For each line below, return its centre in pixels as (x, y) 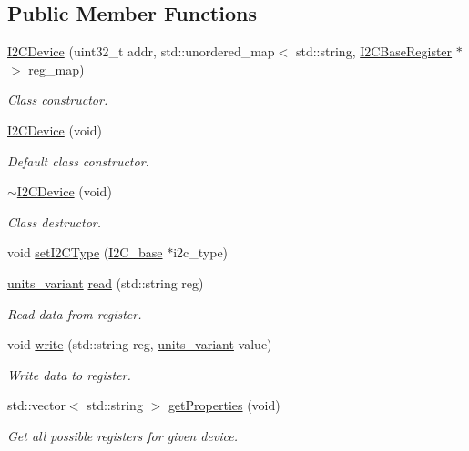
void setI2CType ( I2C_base (85, 252)
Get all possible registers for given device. (122, 435)
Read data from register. (75, 313)
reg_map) (56, 69)
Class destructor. (55, 221)
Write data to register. (69, 374)
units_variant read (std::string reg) (106, 282)
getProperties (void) (224, 405)
